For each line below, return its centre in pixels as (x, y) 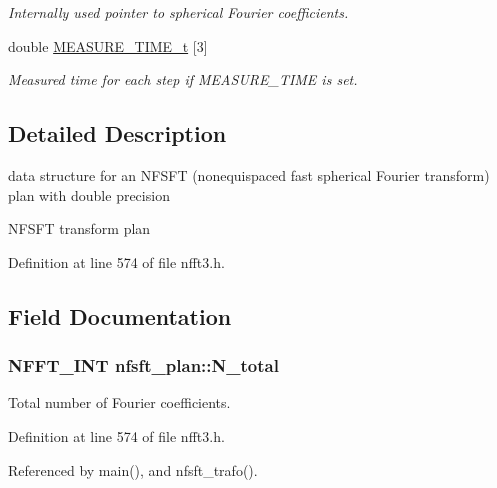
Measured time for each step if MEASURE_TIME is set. (183, 79)
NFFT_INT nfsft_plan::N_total (143, 365)
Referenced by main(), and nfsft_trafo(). (133, 469)
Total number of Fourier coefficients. (119, 402)
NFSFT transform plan (79, 228)
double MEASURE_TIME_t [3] (108, 45)
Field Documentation (120, 315)
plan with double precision (89, 194)
